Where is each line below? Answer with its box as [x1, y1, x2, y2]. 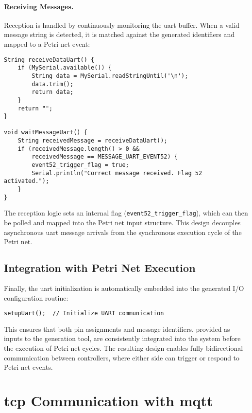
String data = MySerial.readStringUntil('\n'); [32, 72, 188, 79]
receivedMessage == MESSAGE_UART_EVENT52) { [32, 153, 178, 161]
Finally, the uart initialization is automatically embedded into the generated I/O [4, 283, 244, 293]
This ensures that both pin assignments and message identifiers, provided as [4, 323, 230, 334]
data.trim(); [32, 80, 74, 88]
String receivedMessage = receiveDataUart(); [17, 137, 168, 144]
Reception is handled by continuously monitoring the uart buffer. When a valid [4, 19, 240, 30]
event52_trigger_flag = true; [32, 162, 129, 169]
